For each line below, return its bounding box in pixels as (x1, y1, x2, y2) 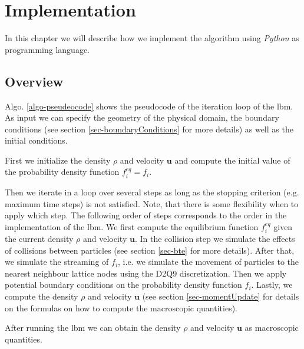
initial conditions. (5, 134, 68, 147)
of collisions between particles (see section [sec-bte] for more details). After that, (5, 244, 295, 256)
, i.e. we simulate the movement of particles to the (118, 255, 299, 268)
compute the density (5, 290, 78, 303)
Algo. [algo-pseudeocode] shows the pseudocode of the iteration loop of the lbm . (5, 99, 293, 112)
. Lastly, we (251, 278, 293, 291)
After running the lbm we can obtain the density (5, 321, 181, 334)
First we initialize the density (5, 154, 111, 166)
